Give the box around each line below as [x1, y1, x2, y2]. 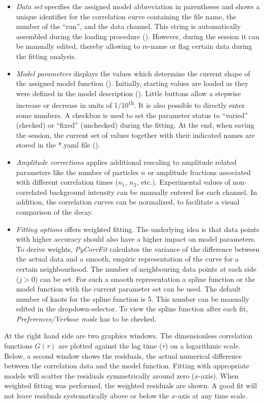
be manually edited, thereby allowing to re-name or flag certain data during [16, 41, 252, 51]
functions [4, 340, 33, 351]
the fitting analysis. [16, 50, 76, 61]
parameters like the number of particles [16, 166, 139, 177]
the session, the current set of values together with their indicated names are [16, 129, 255, 140]
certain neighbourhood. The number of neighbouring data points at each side [16, 263, 256, 274]
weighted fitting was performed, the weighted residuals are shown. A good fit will [4, 380, 257, 391]
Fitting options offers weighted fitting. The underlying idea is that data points [16, 223, 259, 234]
